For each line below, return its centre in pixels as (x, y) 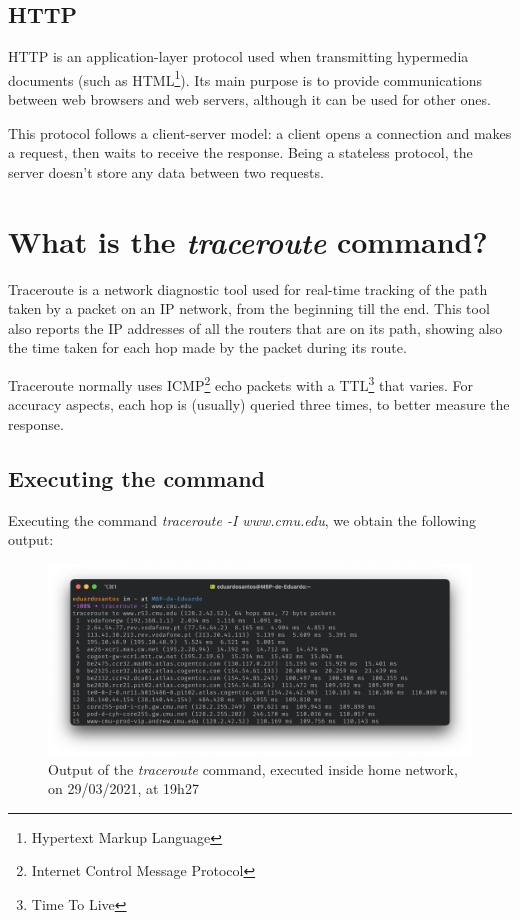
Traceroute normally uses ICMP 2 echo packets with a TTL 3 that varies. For (241, 383)
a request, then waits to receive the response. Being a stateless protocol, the (240, 152)
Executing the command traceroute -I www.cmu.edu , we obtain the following (242, 519)
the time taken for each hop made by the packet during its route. (207, 347)
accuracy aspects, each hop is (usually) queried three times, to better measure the (259, 404)
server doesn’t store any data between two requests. (166, 171)
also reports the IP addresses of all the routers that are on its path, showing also (255, 327)
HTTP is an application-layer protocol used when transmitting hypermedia (238, 56)
